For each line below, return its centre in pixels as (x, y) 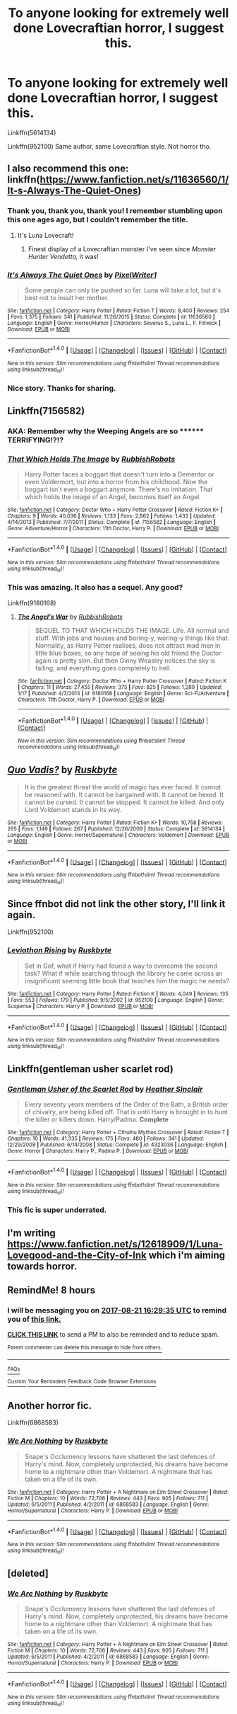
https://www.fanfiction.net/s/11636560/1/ (134, 179)
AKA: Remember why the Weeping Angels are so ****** (106, 431)
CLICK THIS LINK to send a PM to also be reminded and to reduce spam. (113, 1335)
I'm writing (32, 1233)
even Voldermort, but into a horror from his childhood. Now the (116, 482)
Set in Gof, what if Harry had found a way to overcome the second (121, 966)
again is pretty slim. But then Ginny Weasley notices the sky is (125, 661)
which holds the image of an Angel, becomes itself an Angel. (113, 497)
